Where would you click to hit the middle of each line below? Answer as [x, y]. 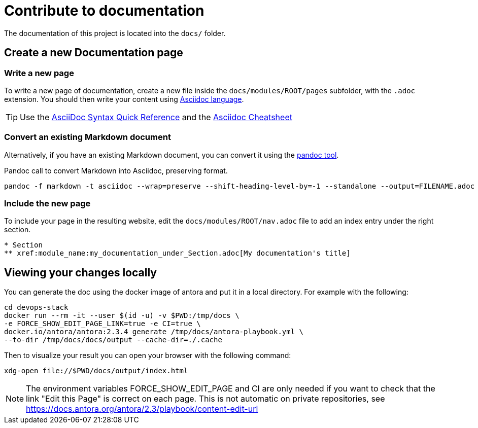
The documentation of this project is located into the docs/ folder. [115, 33]
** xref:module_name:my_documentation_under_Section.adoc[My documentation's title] [177, 253]
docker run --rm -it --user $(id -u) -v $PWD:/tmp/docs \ [122, 316]
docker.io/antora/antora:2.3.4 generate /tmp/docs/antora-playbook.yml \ [154, 332]
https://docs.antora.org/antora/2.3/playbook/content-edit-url [142, 409]
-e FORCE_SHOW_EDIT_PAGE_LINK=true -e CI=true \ [103, 324]
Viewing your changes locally [80, 272]
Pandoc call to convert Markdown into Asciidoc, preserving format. [116, 170]
